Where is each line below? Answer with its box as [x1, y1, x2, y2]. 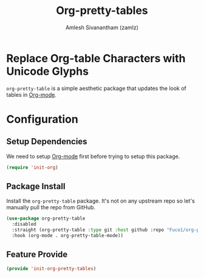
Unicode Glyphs [6, 64, 89, 78]
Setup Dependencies [6, 136, 87, 147]
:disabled [12, 221, 36, 228]
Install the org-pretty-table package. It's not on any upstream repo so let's [6, 197, 195, 204]
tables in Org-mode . [6, 91, 56, 98]
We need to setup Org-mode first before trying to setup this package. [6, 153, 180, 160]
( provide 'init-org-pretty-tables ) [6, 265, 97, 271]
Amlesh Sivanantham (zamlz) [66, 24, 138, 31]
